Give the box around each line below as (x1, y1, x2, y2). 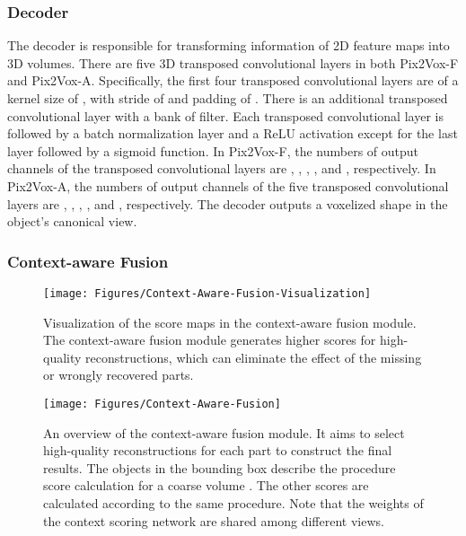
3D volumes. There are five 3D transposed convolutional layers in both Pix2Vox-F (7, 53, 459, 72)
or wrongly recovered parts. (43, 365, 194, 384)
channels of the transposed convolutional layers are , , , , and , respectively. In (7, 159, 436, 178)
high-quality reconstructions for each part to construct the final (43, 441, 392, 460)
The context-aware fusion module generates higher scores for (43, 330, 376, 349)
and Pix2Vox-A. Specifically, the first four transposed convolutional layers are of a (7, 71, 459, 90)
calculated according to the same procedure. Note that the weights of (43, 494, 424, 513)
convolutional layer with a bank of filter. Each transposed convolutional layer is (7, 106, 444, 125)
